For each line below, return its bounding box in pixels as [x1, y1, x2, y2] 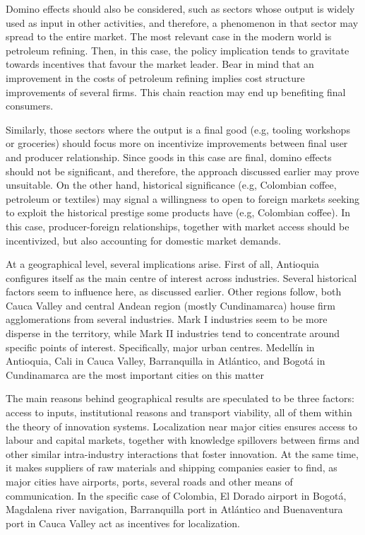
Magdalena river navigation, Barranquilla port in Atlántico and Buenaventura [6, 502, 343, 517]
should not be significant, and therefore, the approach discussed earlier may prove [6, 163, 359, 178]
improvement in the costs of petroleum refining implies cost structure [6, 70, 305, 85]
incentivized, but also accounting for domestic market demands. [6, 233, 281, 247]
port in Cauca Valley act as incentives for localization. [6, 515, 240, 530]
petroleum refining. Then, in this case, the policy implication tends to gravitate [6, 42, 349, 57]
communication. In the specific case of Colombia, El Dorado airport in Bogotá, [6, 488, 347, 502]
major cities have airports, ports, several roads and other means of [6, 474, 293, 488]
